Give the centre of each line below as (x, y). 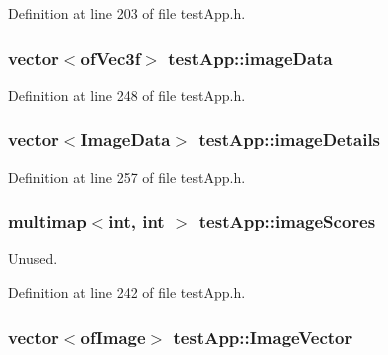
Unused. (33, 258)
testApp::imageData (250, 57)
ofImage (113, 336)
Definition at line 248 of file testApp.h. (127, 94)
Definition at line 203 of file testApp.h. (127, 13)
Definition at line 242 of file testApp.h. (127, 292)
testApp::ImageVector (263, 336)
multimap (47, 221)
